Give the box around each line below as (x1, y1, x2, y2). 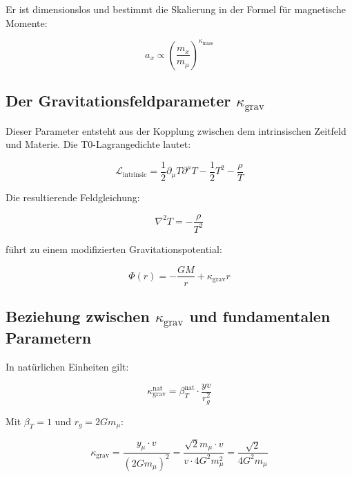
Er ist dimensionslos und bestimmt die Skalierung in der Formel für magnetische (6, 2, 346, 16)
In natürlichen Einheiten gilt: (6, 359, 129, 373)
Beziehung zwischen (6, 305, 150, 326)
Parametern (6, 327, 92, 348)
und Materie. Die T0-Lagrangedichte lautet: (6, 137, 191, 151)
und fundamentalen (189, 305, 331, 326)
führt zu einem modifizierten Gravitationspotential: (6, 241, 222, 256)
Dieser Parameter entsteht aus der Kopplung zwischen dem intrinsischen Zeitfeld (6, 123, 346, 138)
